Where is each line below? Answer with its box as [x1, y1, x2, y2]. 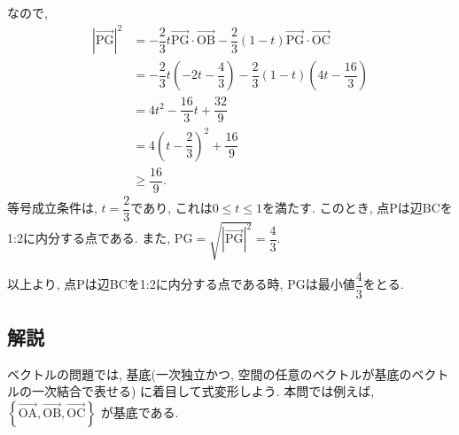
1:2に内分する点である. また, [7, 229, 171, 247]
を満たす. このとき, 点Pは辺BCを [262, 198, 453, 217]
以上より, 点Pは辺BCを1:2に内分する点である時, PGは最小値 [7, 275, 355, 293]
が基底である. [100, 402, 179, 421]
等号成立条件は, [7, 198, 97, 217]
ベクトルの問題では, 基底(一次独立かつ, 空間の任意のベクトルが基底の [7, 364, 412, 383]
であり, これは [130, 198, 213, 217]
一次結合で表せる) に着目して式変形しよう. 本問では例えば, [31, 382, 375, 400]
